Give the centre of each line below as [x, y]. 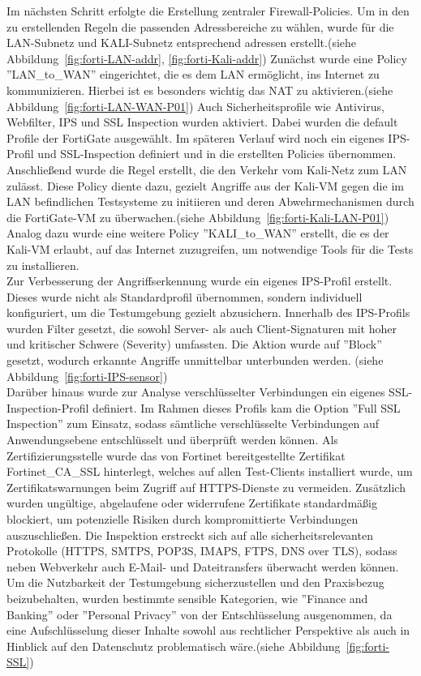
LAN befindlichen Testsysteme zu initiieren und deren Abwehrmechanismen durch [210, 201]
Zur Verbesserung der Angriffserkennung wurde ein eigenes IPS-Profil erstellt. [200, 281]
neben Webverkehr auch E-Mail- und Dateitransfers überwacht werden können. [203, 566]
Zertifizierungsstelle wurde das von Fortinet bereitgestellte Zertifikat [176, 455]
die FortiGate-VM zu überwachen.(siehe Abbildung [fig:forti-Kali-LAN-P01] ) [198, 217]
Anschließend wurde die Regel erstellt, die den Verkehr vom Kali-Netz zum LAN [207, 169]
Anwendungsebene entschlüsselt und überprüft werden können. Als [172, 440]
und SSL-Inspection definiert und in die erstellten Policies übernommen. [217, 154]
